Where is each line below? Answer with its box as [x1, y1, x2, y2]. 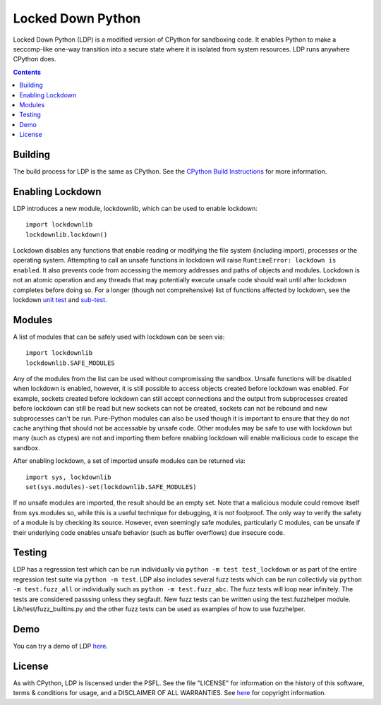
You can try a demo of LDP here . [13, 641, 109, 650]
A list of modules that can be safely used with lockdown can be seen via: [13, 332, 225, 341]
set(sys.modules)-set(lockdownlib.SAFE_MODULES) [25, 483, 197, 490]
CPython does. [13, 55, 56, 64]
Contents [13, 68, 42, 76]
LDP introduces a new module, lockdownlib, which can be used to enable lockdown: [13, 204, 258, 212]
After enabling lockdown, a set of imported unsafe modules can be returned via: [13, 457, 246, 465]
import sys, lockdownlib [25, 473, 111, 481]
